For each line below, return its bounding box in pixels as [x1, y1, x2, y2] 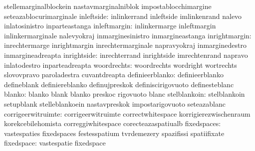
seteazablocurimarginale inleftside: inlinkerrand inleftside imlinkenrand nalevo [4, 10, 242, 21]
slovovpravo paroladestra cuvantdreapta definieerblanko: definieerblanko [4, 69, 224, 80]
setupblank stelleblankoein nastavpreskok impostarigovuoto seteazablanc [4, 98, 226, 109]
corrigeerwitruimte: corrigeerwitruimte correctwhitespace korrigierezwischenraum [4, 108, 251, 119]
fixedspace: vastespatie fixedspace [4, 138, 106, 148]
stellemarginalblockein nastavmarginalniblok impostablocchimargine [4, 1, 212, 11]
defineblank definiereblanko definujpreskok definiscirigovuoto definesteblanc [4, 79, 234, 89]
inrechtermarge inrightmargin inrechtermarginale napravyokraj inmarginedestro [4, 40, 247, 50]
